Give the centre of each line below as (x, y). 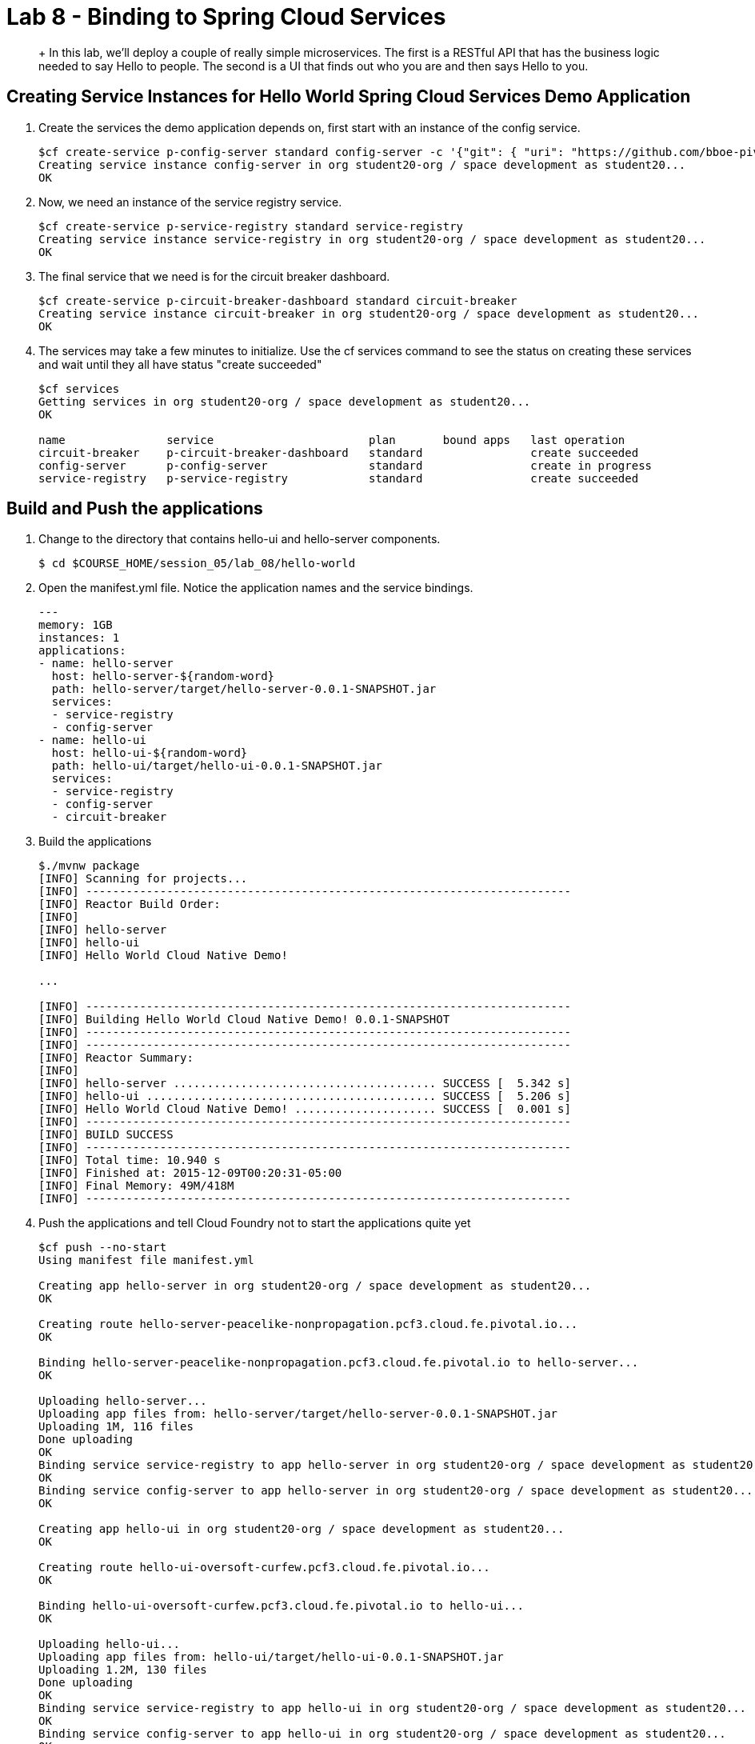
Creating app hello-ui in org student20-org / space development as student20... (302, 1529)
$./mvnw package (89, 866)
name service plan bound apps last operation (332, 440)
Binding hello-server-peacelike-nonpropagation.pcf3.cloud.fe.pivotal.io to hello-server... (339, 1363)
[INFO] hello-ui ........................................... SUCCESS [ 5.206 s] (305, 1096)
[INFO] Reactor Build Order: (130, 904)
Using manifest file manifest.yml (146, 1260)
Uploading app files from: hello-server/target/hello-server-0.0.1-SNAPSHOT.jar (298, 1414)
